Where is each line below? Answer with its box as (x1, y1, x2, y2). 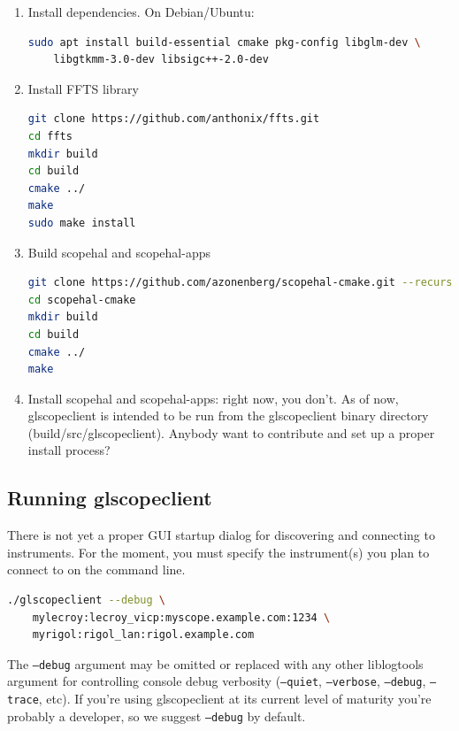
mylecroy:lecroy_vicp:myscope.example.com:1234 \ (32, 611, 331, 624)
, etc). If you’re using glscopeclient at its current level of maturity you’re (38, 689, 432, 708)
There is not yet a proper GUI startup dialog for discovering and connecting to (7, 526, 435, 544)
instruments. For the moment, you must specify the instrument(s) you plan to (7, 542, 430, 561)
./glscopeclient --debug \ (7, 594, 166, 607)
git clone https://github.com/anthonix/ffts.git (27, 112, 320, 126)
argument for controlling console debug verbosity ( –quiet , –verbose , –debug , (7, 672, 426, 690)
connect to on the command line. (7, 560, 186, 579)
